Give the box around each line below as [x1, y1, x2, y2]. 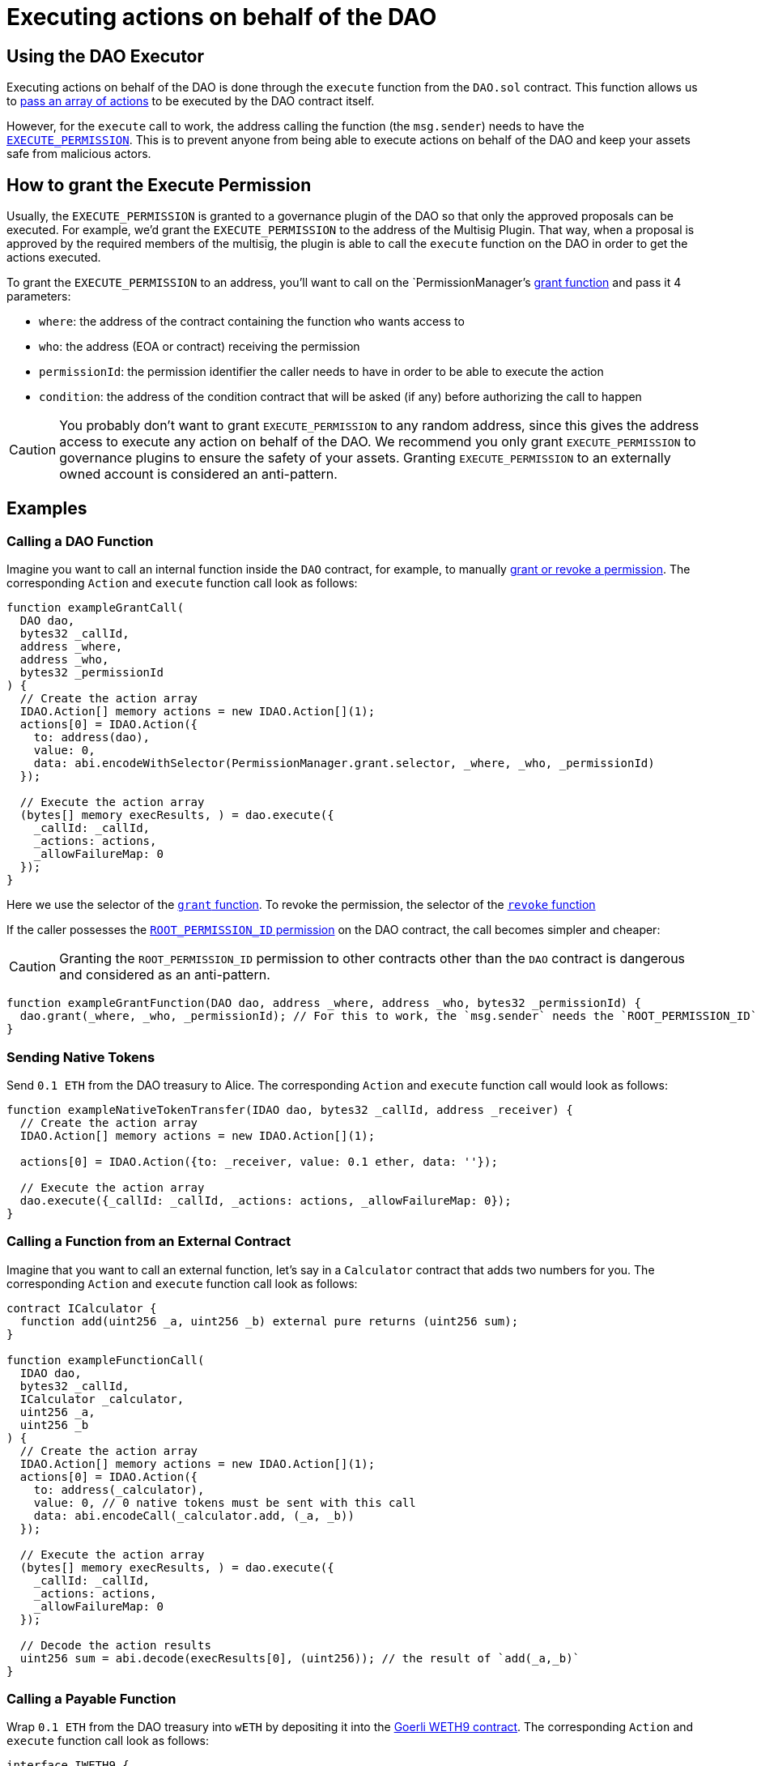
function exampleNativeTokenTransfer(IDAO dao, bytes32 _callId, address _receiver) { [6, 1103, 573, 1116]
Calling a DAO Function [6, 532, 154, 549]
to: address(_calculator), [33, 1482, 205, 1496]
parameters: [6, 289, 71, 304]
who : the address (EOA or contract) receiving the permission [39, 339, 360, 354]
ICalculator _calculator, [19, 1392, 185, 1406]
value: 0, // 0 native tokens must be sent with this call [33, 1495, 416, 1509]
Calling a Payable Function [6, 1691, 176, 1708]
